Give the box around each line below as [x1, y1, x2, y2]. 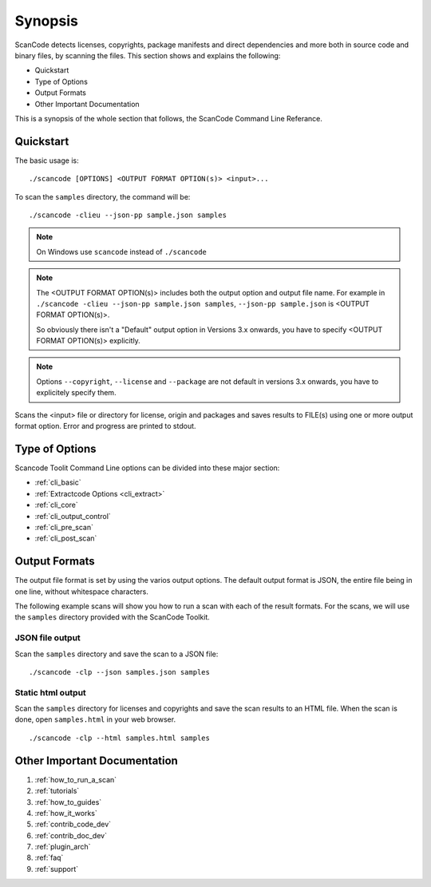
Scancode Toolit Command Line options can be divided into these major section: [14, 463, 280, 473]
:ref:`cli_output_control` [34, 511, 111, 521]
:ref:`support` [34, 864, 79, 873]
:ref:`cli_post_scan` [34, 533, 97, 543]
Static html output [14, 687, 87, 698]
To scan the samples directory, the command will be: [14, 192, 191, 201]
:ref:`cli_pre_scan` [34, 522, 93, 532]
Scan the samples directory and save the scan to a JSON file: [14, 649, 219, 659]
